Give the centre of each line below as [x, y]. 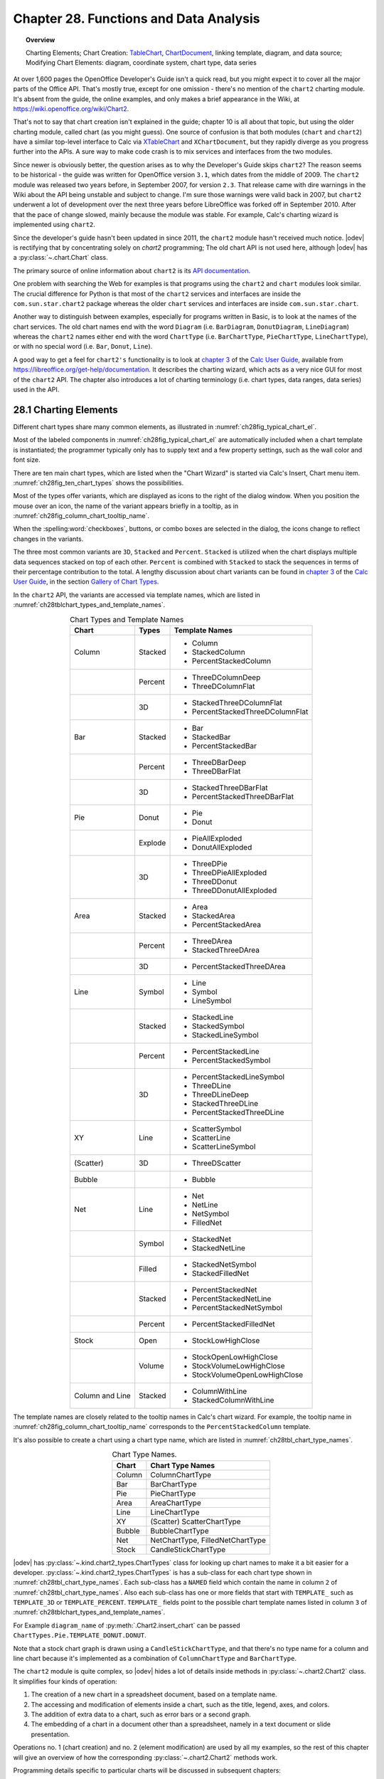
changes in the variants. [48, 539]
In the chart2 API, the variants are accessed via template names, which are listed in [137, 595]
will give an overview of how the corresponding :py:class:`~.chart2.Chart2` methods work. [145, 1757]
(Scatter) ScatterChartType [196, 1521]
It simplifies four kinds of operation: [65, 1681]
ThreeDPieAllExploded [230, 872]
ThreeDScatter [217, 1163]
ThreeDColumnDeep [226, 677]
